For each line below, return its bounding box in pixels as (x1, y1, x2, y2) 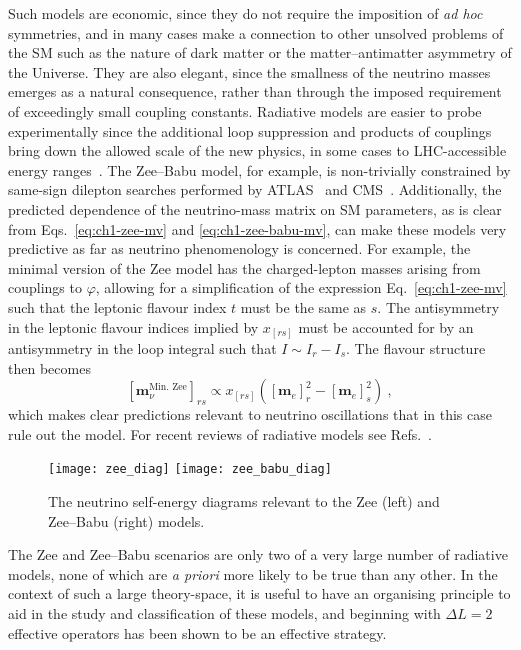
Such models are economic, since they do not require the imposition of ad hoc (8, 3, 483, 23)
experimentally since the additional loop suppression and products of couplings (8, 120, 492, 141)
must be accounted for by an (298, 316, 474, 337)
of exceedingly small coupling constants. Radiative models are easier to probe (8, 100, 482, 121)
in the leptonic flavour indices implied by (8, 316, 259, 337)
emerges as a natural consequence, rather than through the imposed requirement (8, 81, 502, 102)
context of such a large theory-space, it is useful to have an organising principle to (8, 583, 511, 604)
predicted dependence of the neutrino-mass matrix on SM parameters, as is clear (8, 198, 502, 219)
